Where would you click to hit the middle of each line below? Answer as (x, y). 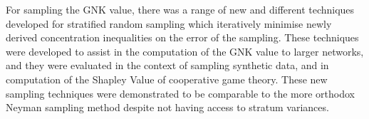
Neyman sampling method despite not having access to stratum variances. (167, 107)
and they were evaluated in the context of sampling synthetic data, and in (167, 65)
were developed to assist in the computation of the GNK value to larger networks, (185, 51)
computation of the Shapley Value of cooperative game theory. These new (167, 79)
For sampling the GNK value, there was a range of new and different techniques (180, 9)
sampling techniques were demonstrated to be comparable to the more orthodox (181, 93)
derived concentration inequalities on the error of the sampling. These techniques (182, 37)
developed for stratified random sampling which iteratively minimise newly (169, 23)
